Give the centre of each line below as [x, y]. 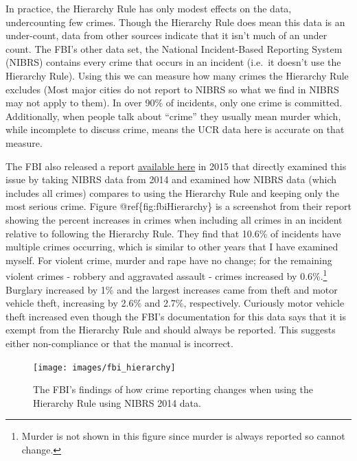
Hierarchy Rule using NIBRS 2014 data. [117, 402]
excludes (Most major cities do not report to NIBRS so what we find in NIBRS [172, 89]
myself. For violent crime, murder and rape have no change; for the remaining [169, 260]
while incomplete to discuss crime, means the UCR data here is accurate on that [175, 129]
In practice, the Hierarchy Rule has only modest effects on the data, [149, 8]
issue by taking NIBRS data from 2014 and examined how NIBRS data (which [171, 179]
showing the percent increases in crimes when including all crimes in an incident [174, 219]
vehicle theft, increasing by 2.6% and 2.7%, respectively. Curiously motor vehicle [175, 303]
